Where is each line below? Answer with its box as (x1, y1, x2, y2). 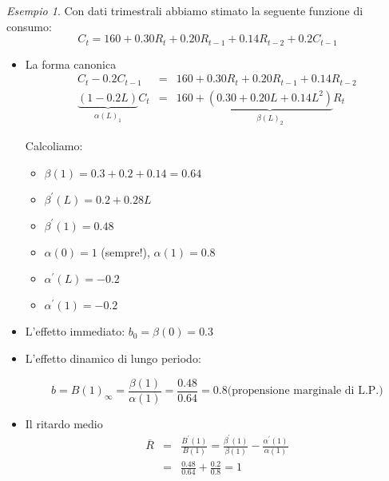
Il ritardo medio (25, 415, 103, 431)
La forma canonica (25, 55, 117, 72)
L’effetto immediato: (25, 323, 125, 340)
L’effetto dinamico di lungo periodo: (25, 349, 201, 366)
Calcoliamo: (25, 137, 83, 154)
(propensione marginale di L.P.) (227, 385, 383, 397)
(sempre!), (101, 243, 150, 260)
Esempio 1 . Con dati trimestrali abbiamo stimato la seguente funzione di (6, 2, 363, 18)
